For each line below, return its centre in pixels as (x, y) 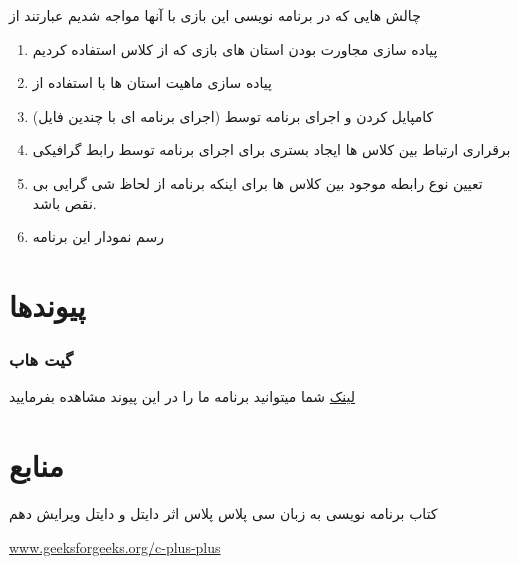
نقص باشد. (64, 202)
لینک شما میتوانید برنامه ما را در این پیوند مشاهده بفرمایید (182, 396)
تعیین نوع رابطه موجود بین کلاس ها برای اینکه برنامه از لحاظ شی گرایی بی (257, 182)
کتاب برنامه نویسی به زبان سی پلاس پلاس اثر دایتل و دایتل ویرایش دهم (223, 513)
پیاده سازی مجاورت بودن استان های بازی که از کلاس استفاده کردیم (235, 48)
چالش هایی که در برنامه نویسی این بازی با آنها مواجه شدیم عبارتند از (215, 15)
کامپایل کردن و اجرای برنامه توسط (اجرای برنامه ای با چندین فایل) (233, 115)
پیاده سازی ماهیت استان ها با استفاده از (152, 82)
